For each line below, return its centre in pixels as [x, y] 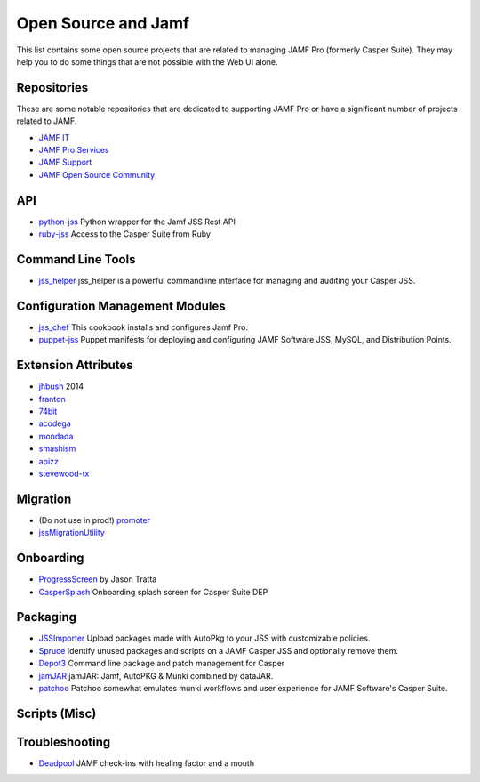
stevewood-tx [64, 473]
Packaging [47, 617]
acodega [55, 423]
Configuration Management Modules [121, 306]
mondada [56, 436]
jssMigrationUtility [72, 533]
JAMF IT [54, 137]
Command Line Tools [76, 259]
